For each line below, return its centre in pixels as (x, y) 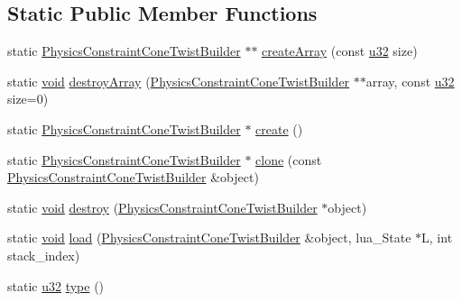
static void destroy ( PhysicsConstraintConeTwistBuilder (162, 207)
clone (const (289, 159)
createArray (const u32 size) (340, 51)
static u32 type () (56, 285)
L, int (437, 238)
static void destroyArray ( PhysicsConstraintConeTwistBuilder (179, 81)
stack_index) (44, 255)
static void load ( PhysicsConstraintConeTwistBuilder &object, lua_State (209, 238)
